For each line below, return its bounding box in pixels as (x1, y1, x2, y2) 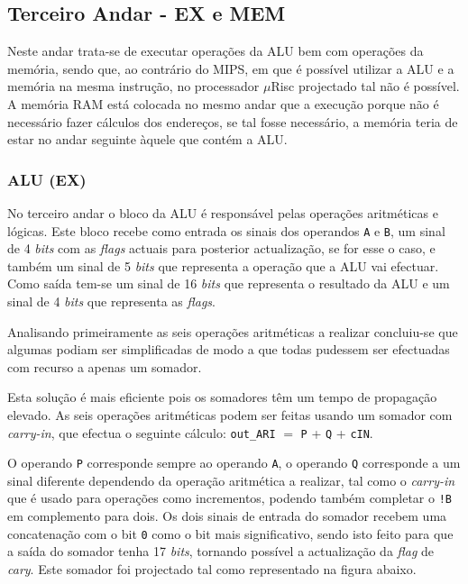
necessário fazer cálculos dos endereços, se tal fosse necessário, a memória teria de (7, 112, 458, 131)
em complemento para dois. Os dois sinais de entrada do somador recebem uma (7, 506, 447, 525)
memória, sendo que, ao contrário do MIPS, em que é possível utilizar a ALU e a (7, 59, 454, 78)
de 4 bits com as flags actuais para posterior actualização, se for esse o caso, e (7, 239, 436, 258)
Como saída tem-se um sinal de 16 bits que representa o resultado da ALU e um (7, 274, 450, 293)
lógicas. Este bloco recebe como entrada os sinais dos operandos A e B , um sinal (7, 221, 445, 240)
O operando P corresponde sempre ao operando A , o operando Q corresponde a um (7, 453, 461, 472)
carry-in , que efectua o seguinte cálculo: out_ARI (7, 423, 276, 442)
